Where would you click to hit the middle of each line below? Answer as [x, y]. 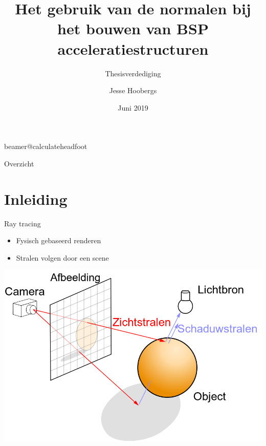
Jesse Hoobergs [133, 90]
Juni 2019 [133, 107]
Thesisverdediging [133, 73]
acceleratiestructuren [133, 48]
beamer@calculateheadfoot [46, 146]
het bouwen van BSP [133, 28]
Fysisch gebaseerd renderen [59, 240]
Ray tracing [23, 223]
